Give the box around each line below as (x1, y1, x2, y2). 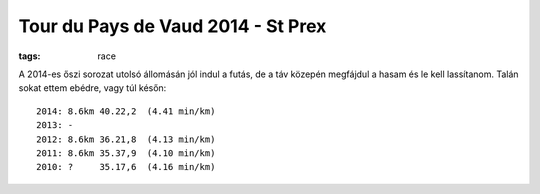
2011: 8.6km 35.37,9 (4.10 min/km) (36, 147, 216, 159)
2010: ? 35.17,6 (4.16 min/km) (36, 161, 216, 173)
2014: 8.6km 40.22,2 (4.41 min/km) (36, 105, 216, 117)
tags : (18, 50, 41, 62)
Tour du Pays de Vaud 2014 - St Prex (18, 15, 327, 37)
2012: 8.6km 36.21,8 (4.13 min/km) (36, 133, 216, 145)
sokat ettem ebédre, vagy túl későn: (18, 82, 167, 94)
